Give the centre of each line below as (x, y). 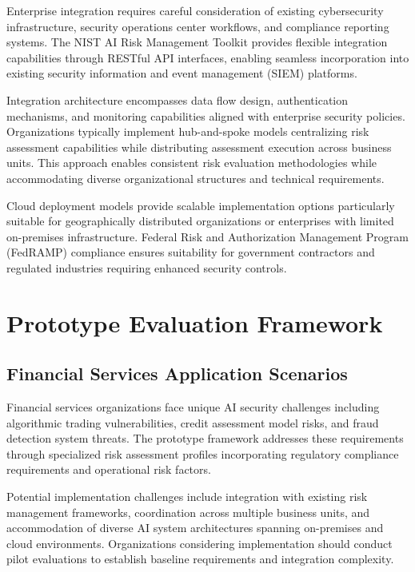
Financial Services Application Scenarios (177, 373)
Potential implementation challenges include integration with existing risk (187, 497)
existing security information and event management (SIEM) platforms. (182, 73)
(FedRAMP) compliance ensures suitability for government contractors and (191, 252)
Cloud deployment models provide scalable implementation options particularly (201, 205)
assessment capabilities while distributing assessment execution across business (199, 147)
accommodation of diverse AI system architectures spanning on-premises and (195, 528)
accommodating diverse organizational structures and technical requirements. (196, 178)
